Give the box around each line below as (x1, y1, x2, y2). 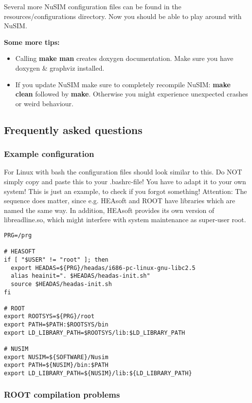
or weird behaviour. (15, 98, 73, 108)
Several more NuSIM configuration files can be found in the (4, 1, 181, 11)
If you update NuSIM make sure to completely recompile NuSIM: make (15, 79, 231, 89)
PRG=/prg (4, 231, 32, 239)
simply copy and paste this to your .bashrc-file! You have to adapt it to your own (4, 176, 246, 186)
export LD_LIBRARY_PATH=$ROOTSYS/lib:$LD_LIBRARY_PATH (4, 329, 185, 336)
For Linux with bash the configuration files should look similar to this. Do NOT (4, 167, 242, 177)
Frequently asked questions (4, 122, 143, 137)
